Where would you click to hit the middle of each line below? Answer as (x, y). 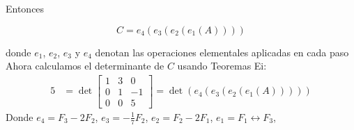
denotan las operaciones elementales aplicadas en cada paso (222, 52)
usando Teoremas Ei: (222, 66)
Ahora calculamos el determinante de (85, 66)
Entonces (25, 8)
